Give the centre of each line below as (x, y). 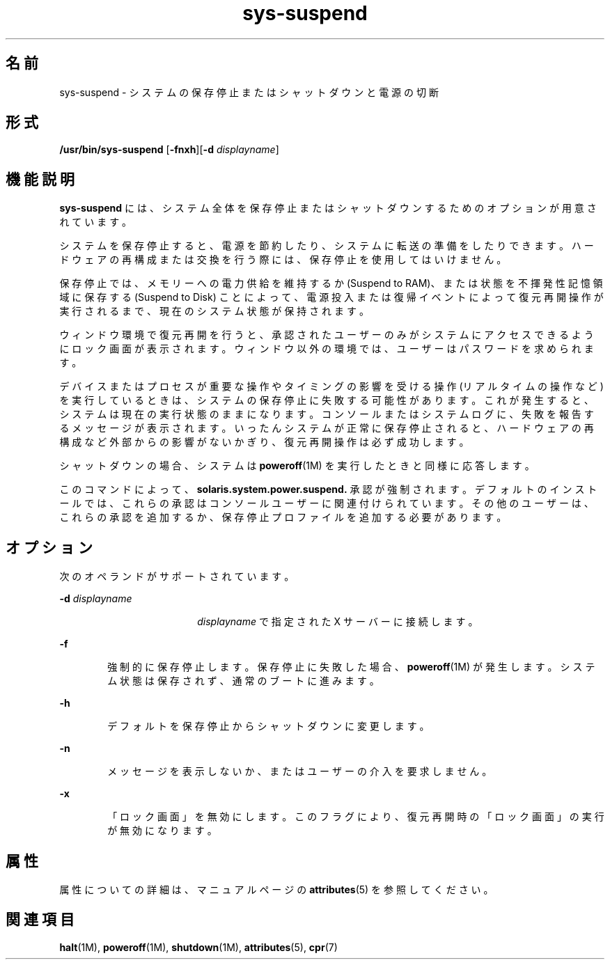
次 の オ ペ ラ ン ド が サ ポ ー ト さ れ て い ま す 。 (177, 576)
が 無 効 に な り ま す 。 (162, 831)
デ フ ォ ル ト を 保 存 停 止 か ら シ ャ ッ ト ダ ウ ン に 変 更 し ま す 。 (268, 726)
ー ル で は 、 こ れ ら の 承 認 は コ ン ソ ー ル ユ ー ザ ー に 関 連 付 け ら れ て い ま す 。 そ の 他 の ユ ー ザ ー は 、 (327, 503)
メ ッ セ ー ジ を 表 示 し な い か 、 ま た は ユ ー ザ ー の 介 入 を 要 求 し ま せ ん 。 (300, 771)
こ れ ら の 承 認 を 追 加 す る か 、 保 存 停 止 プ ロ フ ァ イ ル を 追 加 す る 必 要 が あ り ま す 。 (283, 517)
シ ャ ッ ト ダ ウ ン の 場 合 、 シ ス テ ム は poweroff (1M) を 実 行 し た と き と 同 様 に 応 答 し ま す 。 (297, 466)
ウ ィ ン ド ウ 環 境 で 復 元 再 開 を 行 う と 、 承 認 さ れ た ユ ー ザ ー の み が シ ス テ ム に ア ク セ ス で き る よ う (327, 335)
